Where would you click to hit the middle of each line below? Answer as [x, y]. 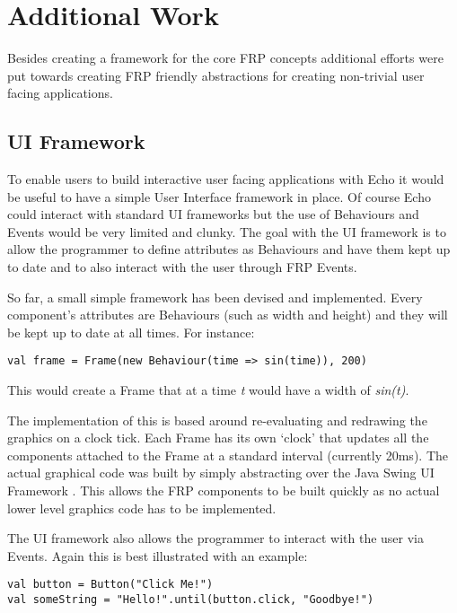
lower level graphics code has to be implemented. [142, 508]
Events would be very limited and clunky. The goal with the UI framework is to [227, 231]
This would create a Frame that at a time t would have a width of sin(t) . [208, 390]
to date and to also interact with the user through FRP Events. [182, 267]
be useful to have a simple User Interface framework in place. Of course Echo [219, 196]
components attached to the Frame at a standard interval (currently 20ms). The [228, 455]
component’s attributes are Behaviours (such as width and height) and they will [228, 315]
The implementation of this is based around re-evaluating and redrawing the [217, 420]
